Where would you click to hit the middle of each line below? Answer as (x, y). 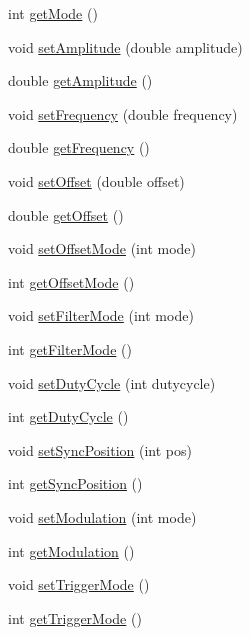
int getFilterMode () (70, 348)
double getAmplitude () (80, 80)
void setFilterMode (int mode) (101, 315)
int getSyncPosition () (75, 483)
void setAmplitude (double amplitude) (125, 46)
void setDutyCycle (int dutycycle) (112, 382)
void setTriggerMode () (79, 584)
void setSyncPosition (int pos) (100, 449)
